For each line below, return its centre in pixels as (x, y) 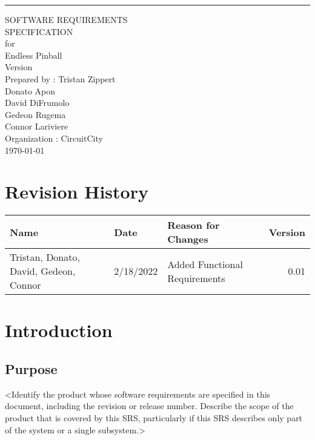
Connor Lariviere (37, 126)
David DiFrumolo (37, 103)
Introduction (59, 330)
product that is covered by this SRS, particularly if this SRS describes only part (154, 418)
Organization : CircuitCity (54, 138)
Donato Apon (30, 90)
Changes (188, 239)
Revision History (77, 192)
